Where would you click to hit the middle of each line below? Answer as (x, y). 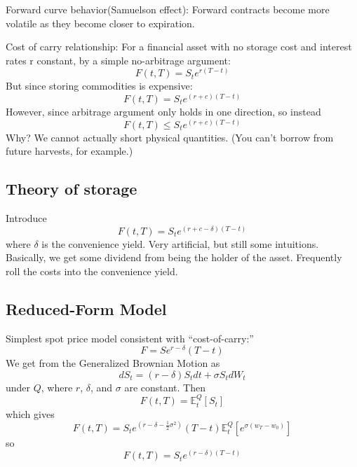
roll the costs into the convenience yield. (92, 271)
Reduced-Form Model (86, 308)
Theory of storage (72, 189)
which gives (30, 413)
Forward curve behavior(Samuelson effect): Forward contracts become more (168, 9)
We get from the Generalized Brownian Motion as (113, 363)
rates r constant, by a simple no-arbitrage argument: (118, 60)
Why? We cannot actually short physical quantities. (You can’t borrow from (170, 137)
